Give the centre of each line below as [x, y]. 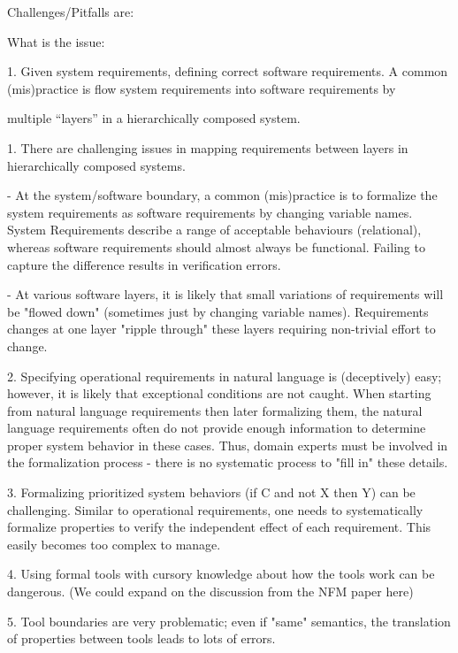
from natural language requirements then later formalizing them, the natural [215, 410]
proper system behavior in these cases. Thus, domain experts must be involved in [228, 445]
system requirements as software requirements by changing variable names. [210, 212]
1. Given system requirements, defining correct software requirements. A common [228, 71]
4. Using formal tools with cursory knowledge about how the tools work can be [221, 574]
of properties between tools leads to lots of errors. [141, 638]
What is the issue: [56, 41]
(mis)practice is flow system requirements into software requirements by [202, 88]
